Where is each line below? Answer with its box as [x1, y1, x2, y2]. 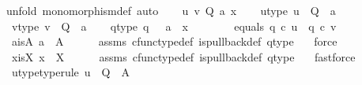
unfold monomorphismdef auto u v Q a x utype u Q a [6, 2, 336, 18]
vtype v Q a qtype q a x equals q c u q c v [11, 17, 337, 34]
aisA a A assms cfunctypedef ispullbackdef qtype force [11, 33, 337, 50]
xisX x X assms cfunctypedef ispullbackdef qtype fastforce [11, 48, 356, 65]
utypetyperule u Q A [11, 64, 130, 80]
